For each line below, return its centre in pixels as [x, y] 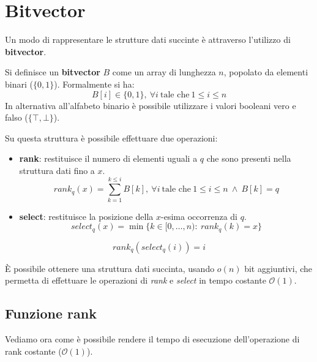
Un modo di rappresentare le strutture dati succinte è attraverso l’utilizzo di [148, 40]
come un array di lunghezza [164, 72]
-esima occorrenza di [199, 216]
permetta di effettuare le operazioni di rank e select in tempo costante [136, 280]
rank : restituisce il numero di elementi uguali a [108, 158]
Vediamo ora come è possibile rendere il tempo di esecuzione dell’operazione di [152, 339]
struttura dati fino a [57, 170]
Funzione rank [51, 313]
